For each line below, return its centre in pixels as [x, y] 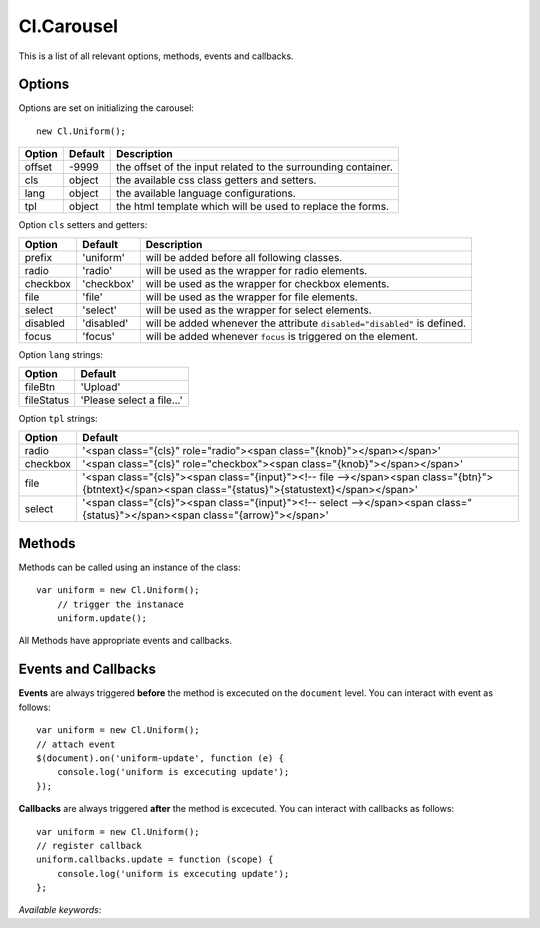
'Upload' [100, 387]
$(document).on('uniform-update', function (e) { [160, 758]
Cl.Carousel [68, 26]
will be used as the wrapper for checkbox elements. [267, 283]
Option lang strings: [61, 354]
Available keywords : [60, 910]
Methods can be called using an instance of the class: [129, 567]
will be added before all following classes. [244, 257]
